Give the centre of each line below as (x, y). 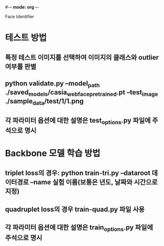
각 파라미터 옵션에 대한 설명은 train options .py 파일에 (79, 228)
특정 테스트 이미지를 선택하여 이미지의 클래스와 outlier (82, 57)
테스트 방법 (26, 38)
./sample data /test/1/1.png (45, 102)
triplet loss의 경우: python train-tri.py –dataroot (78, 173)
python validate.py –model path (53, 84)
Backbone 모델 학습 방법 (53, 153)
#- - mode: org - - (22, 7)
